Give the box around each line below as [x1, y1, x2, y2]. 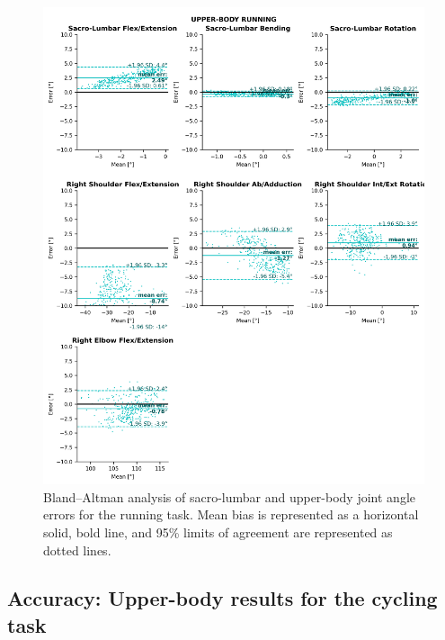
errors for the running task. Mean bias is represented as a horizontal [43, 505, 419, 524]
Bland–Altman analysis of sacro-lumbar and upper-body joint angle [43, 487, 415, 506]
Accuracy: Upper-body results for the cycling [7, 584, 438, 612]
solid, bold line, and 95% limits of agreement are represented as [43, 522, 393, 541]
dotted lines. [43, 540, 111, 559]
